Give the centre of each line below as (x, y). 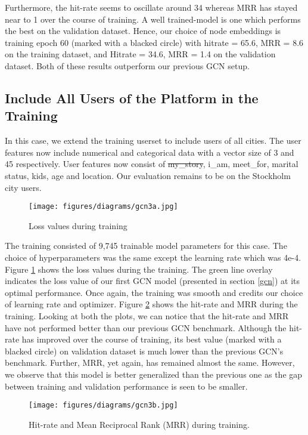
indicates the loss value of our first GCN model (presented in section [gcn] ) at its (153, 281)
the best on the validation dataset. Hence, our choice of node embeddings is (143, 31)
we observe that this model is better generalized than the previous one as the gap (154, 374)
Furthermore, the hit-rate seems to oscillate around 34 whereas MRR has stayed (151, 7)
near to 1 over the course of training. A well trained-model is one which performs (153, 19)
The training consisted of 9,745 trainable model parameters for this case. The (146, 246)
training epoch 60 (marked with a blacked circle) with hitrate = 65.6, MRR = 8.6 (154, 42)
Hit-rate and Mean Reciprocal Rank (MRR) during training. (139, 424)
